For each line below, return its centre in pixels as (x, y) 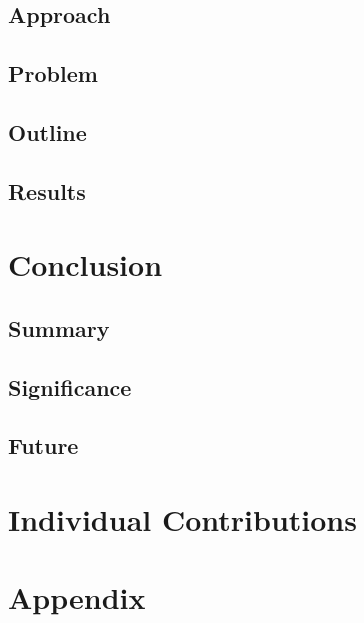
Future (43, 445)
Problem (53, 73)
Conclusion (85, 264)
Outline (47, 131)
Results (47, 190)
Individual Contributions (182, 519)
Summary (59, 327)
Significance (70, 386)
